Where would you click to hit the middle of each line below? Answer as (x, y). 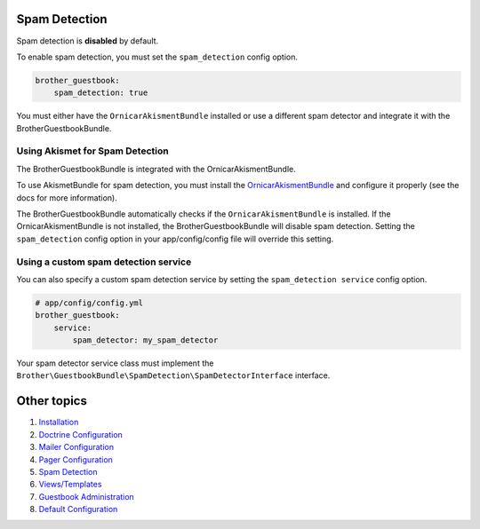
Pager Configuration (76, 459)
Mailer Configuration (76, 447)
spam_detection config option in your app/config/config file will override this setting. (175, 239)
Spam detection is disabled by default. (88, 41)
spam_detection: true (101, 93)
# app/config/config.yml (89, 303)
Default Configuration (78, 509)
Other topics (52, 401)
